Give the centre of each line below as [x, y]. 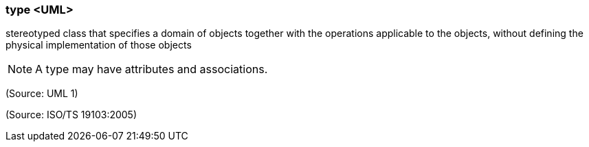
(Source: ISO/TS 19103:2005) [71, 115]
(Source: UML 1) [42, 94]
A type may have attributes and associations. [152, 69]
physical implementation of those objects [99, 45]
